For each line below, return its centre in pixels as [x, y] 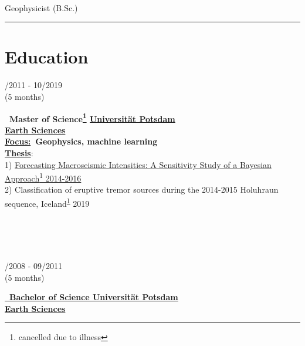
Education [47, 57]
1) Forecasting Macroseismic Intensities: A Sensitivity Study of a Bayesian [138, 164]
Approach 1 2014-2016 [43, 177]
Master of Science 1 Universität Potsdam [92, 117]
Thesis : [19, 152]
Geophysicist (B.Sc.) [41, 7]
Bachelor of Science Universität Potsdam [94, 297]
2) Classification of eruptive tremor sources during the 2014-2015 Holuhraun [142, 189]
